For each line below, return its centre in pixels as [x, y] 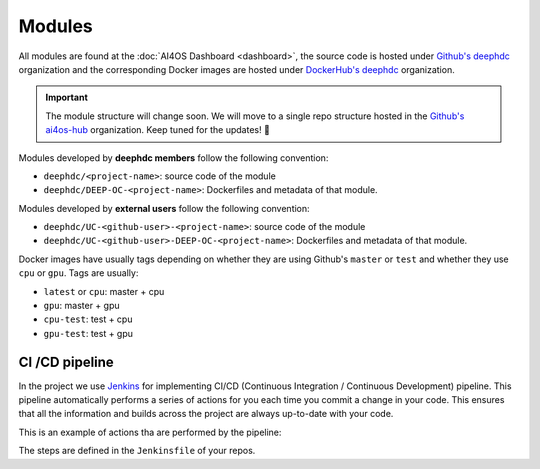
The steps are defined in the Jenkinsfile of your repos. [137, 451]
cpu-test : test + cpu [88, 319]
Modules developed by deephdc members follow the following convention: [173, 157]
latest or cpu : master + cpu [104, 291]
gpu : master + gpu [81, 306]
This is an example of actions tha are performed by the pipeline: [150, 432]
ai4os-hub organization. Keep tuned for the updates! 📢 [157, 130]
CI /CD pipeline [66, 361]
